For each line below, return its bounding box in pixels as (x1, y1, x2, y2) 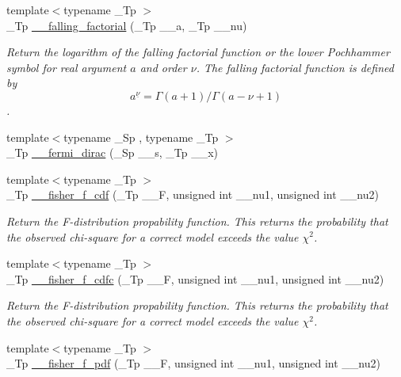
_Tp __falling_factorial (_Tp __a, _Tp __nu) (6, 17, 247, 33)
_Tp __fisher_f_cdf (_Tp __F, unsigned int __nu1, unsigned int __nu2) (6, 186, 379, 203)
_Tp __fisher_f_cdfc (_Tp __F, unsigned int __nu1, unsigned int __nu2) (6, 270, 384, 287)
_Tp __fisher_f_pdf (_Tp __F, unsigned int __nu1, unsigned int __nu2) (6, 355, 380, 371)
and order (139, 59, 187, 75)
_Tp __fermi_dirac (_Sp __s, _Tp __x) (6, 144, 218, 161)
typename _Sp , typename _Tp (63, 128, 219, 145)
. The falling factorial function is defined (196, 59, 394, 75)
